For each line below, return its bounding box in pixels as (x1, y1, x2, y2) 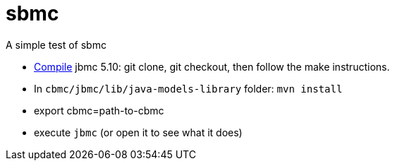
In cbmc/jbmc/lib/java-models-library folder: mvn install (34, 82, 343, 95)
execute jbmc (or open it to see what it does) (34, 126, 243, 138)
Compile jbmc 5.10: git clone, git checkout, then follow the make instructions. (34, 60, 390, 73)
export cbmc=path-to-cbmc (34, 104, 164, 117)
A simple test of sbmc (6, 38, 107, 51)
